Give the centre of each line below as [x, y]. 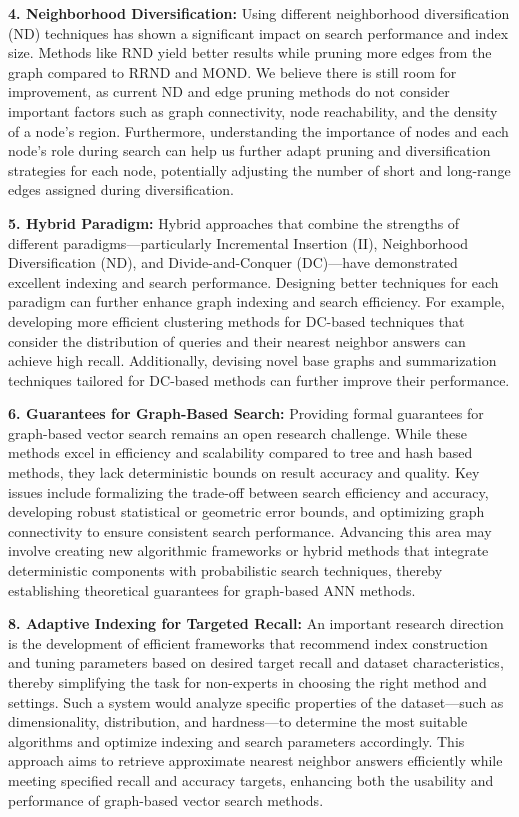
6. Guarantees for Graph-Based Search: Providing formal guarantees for [246, 413]
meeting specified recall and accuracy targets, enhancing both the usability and [251, 779]
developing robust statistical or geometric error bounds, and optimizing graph [246, 511]
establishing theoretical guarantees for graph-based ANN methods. [212, 589]
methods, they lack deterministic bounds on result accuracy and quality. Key [244, 472]
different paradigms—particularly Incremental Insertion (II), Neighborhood [238, 242]
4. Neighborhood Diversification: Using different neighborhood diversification [259, 13]
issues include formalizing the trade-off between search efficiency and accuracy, [248, 491]
